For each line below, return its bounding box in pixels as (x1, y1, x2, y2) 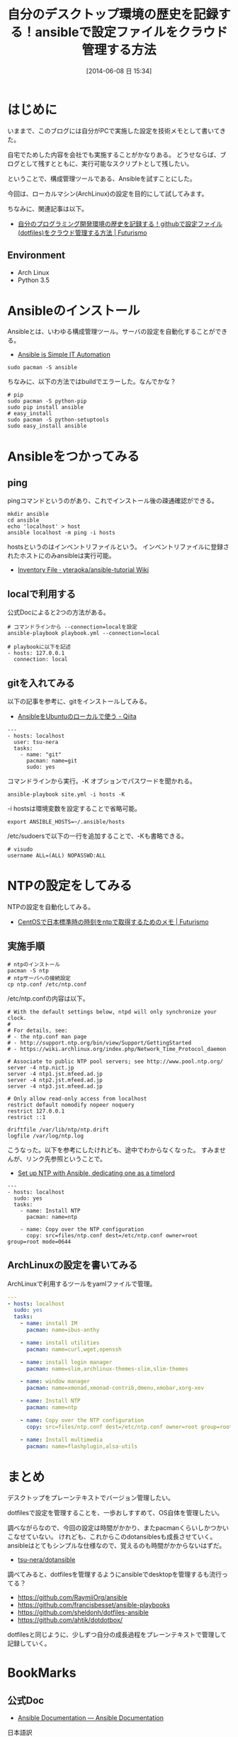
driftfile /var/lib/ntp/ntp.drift (7, 1126, 110, 1133)
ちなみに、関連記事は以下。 (7, 204, 89, 213)
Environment (7, 249, 66, 262)
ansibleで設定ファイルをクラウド (35, 24, 228, 40)
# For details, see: (7, 1027, 69, 1034)
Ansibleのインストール (7, 303, 140, 319)
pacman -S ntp (7, 967, 50, 974)
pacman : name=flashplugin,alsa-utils (25, 1443, 138, 1450)
